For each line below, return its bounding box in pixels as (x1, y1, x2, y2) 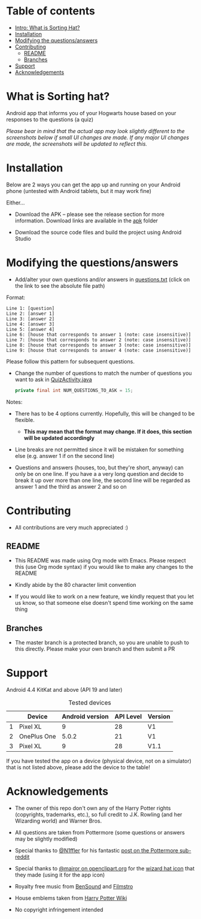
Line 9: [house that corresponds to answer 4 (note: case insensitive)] (6, 347, 191, 353)
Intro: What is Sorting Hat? (14, 24, 80, 31)
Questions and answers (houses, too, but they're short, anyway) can (14, 463, 184, 471)
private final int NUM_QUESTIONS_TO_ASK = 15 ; (14, 387, 133, 393)
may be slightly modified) (14, 835, 78, 843)
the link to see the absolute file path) (14, 282, 105, 289)
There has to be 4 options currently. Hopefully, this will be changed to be (14, 409, 195, 417)
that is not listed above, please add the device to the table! (6, 764, 151, 771)
